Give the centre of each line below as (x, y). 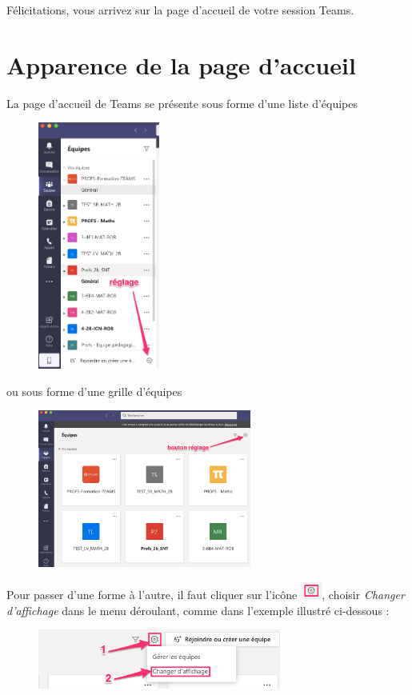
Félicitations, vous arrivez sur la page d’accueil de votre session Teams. (180, 10)
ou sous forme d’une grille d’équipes (94, 391)
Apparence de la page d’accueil (181, 64)
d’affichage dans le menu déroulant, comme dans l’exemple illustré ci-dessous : (198, 610)
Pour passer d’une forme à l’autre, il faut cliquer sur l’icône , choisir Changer (206, 595)
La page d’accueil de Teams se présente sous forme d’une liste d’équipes (182, 103)
